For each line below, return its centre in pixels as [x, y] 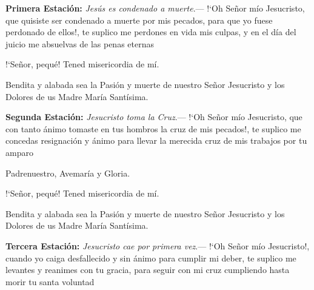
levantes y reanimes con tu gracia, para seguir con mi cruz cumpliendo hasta [148, 270]
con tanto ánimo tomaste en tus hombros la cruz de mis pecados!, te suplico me [153, 128]
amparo [19, 152]
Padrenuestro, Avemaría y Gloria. [68, 173]
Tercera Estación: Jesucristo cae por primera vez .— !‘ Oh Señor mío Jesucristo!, [158, 245]
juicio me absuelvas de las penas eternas [80, 43]
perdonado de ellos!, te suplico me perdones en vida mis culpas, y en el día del [151, 32]
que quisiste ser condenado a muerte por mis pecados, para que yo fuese [139, 20]
